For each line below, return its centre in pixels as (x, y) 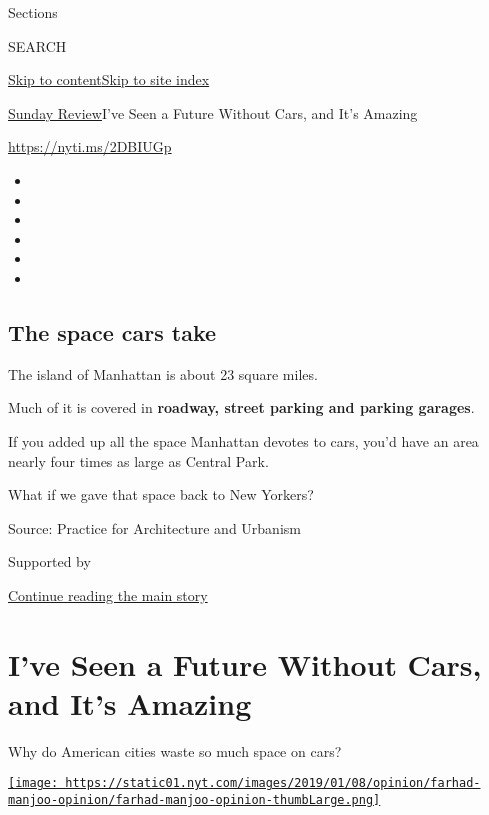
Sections (33, 12)
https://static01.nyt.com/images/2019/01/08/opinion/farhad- (273, 783)
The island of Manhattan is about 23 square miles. (163, 373)
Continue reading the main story (108, 594)
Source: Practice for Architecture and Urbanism (154, 527)
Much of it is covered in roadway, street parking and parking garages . (241, 407)
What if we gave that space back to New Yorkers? (161, 494)
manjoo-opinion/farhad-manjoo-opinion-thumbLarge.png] (194, 800)
